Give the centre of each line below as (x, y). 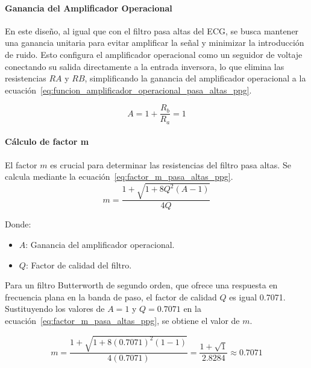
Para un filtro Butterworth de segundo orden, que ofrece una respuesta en (141, 285)
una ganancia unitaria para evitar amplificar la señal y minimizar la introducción (155, 43)
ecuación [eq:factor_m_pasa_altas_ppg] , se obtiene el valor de (122, 320)
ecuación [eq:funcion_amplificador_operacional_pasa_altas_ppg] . (128, 90)
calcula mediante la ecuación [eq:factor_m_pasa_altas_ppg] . (119, 176)
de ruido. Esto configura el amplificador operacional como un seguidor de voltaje (154, 54)
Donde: (18, 224)
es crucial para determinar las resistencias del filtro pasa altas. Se (171, 164)
